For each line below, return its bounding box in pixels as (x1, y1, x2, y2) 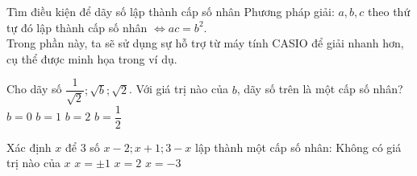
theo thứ (368, 3, 411, 19)
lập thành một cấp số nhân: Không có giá (195, 138, 402, 155)
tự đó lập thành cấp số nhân (6, 18, 148, 35)
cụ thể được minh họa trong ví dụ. (6, 50, 177, 67)
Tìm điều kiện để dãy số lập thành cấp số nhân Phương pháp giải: (6, 3, 335, 19)
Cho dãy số (6, 80, 62, 97)
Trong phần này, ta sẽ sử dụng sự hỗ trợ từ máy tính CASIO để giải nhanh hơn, (6, 35, 404, 51)
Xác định (6, 138, 52, 155)
